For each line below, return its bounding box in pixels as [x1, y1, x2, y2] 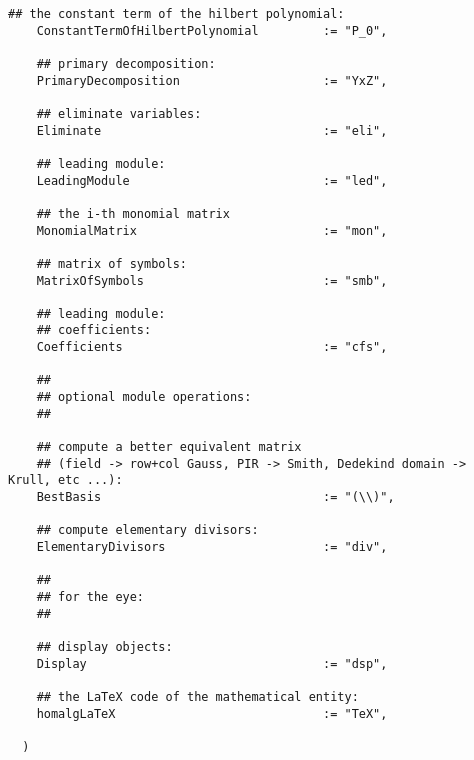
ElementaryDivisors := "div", [36, 540, 388, 554]
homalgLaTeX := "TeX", [36, 706, 388, 721]
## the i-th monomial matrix [36, 206, 230, 221]
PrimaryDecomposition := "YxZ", [36, 73, 388, 88]
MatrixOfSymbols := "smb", [36, 273, 388, 288]
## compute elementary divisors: [36, 523, 259, 538]
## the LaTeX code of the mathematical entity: [36, 689, 359, 704]
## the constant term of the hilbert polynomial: [8, 7, 345, 21]
